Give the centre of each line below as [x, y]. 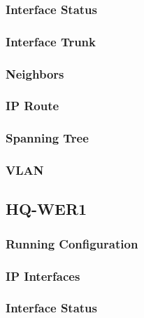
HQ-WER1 [46, 209]
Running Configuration [72, 243]
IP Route [33, 106]
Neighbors [35, 73]
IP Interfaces [43, 276]
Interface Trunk [51, 41]
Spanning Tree [47, 138]
